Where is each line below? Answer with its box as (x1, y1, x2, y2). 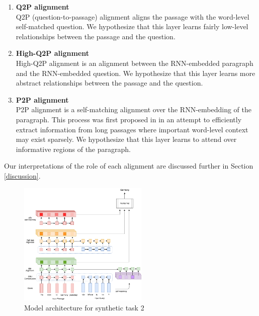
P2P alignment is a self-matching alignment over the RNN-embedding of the (16, 104, 251, 115)
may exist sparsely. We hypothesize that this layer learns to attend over (16, 134, 237, 144)
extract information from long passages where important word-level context (16, 124, 248, 134)
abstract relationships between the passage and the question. (16, 77, 203, 88)
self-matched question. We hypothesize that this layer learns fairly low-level (16, 21, 248, 32)
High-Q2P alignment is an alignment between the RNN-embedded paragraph (16, 57, 253, 68)
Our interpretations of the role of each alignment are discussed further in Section (4, 161, 253, 171)
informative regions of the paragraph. (16, 143, 131, 154)
